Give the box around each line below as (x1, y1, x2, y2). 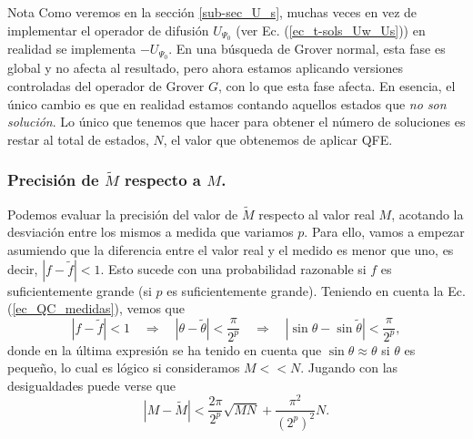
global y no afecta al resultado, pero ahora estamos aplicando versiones (7, 58, 403, 77)
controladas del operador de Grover (7, 76, 205, 95)
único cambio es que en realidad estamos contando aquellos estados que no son (7, 94, 447, 113)
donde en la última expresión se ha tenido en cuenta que (7, 340, 322, 359)
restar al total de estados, (7, 129, 149, 148)
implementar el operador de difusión (7, 20, 209, 39)
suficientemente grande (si (7, 281, 152, 300)
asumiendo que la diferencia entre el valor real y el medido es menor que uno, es (7, 240, 454, 259)
